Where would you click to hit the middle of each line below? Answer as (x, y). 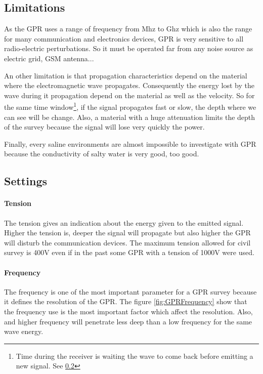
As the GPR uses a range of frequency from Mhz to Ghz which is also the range (128, 29)
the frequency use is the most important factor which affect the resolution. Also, (128, 311)
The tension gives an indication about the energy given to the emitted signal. (124, 222)
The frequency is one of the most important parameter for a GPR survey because (130, 291)
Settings (26, 181)
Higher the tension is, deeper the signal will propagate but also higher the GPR (127, 233)
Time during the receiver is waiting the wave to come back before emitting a (135, 356)
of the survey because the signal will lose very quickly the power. (104, 127)
